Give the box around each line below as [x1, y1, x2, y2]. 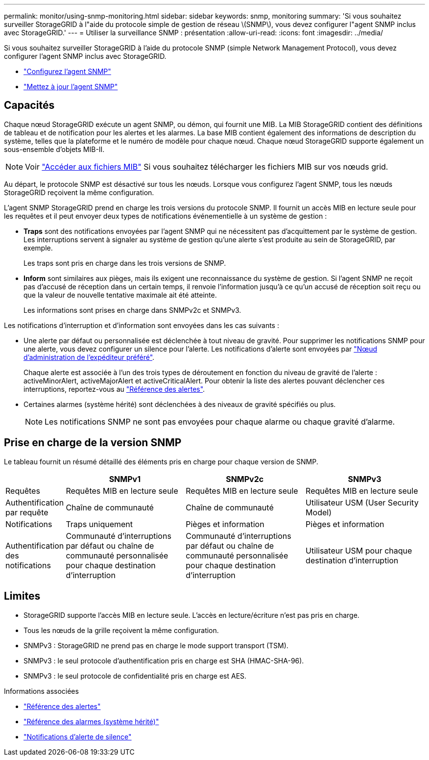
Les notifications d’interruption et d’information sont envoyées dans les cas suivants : [4, 321, 279, 329]
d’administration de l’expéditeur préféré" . [24, 353, 155, 361]
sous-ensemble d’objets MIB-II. [4, 145, 105, 153]
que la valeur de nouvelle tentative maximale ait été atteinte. [24, 290, 217, 299]
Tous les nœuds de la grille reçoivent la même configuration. [24, 626, 219, 634]
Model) [306, 507, 332, 517]
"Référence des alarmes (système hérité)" [24, 717, 159, 726]
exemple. [24, 243, 53, 252]
